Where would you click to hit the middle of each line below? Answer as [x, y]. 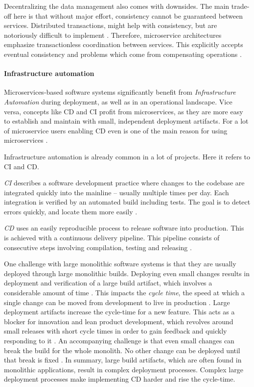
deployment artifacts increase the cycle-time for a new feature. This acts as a [119, 312]
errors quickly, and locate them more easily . [71, 211]
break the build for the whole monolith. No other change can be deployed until [122, 350]
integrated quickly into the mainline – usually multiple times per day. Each [116, 192]
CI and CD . [22, 166]
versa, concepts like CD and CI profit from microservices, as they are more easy [124, 111]
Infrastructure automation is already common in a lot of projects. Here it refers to [127, 156]
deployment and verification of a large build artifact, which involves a [108, 283]
